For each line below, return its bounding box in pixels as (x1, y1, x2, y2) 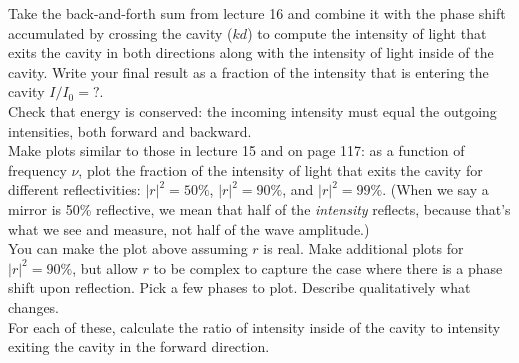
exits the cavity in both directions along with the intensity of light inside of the (8, 42, 494, 63)
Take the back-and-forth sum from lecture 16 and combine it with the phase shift (8, 3, 506, 23)
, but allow (72, 257, 138, 278)
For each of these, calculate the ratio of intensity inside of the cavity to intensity (8, 316, 501, 337)
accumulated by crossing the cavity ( (8, 22, 233, 43)
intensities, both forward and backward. (8, 120, 252, 141)
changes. (8, 296, 60, 317)
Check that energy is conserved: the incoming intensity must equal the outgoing (8, 100, 497, 121)
